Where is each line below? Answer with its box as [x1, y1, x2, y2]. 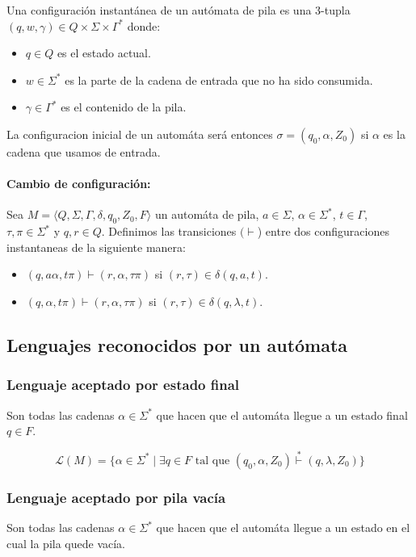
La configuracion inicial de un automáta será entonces [6, 125, 273, 142]
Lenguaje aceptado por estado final [6, 375, 240, 395]
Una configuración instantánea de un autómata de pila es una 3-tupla [6, 2, 351, 18]
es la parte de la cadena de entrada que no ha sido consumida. [65, 71, 373, 88]
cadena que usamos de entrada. [6, 143, 161, 160]
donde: [127, 17, 161, 34]
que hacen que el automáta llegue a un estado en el [156, 519, 410, 536]
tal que [195, 454, 230, 467]
